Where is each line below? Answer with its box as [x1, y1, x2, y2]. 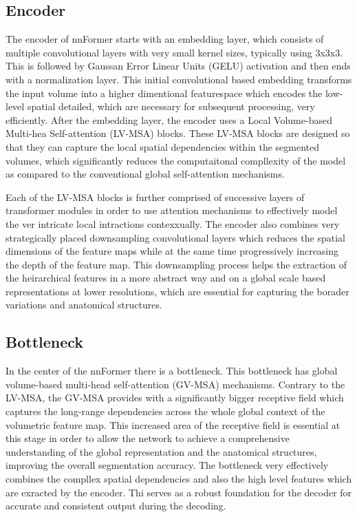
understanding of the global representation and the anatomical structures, [6, 444, 317, 458]
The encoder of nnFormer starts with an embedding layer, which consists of [6, 32, 324, 46]
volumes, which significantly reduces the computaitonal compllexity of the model [6, 153, 346, 167]
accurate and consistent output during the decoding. [6, 498, 226, 513]
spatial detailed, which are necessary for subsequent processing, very [27, 99, 315, 114]
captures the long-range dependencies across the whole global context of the [6, 404, 325, 419]
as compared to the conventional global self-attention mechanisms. [6, 167, 285, 181]
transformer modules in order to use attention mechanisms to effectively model [6, 203, 338, 218]
